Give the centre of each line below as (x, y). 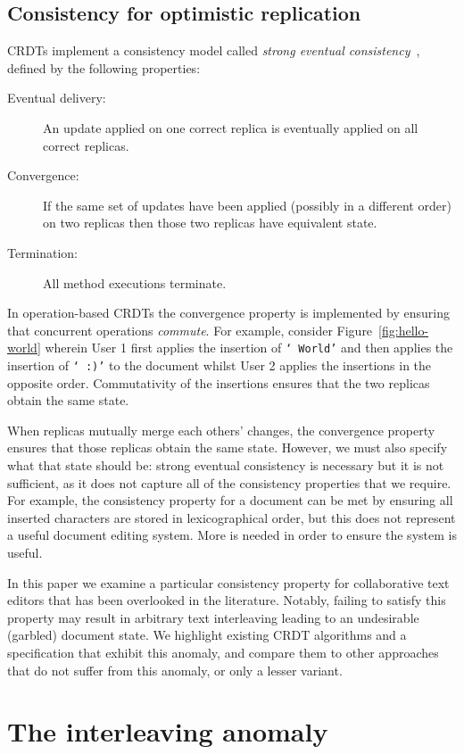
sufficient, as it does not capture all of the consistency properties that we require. (229, 482)
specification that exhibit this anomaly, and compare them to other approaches (223, 652)
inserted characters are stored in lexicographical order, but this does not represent (232, 517)
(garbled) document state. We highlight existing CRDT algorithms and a (207, 635)
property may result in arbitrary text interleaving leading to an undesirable (213, 617)
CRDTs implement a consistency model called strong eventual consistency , (214, 50)
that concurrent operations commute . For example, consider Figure (190, 330)
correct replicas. (86, 145)
